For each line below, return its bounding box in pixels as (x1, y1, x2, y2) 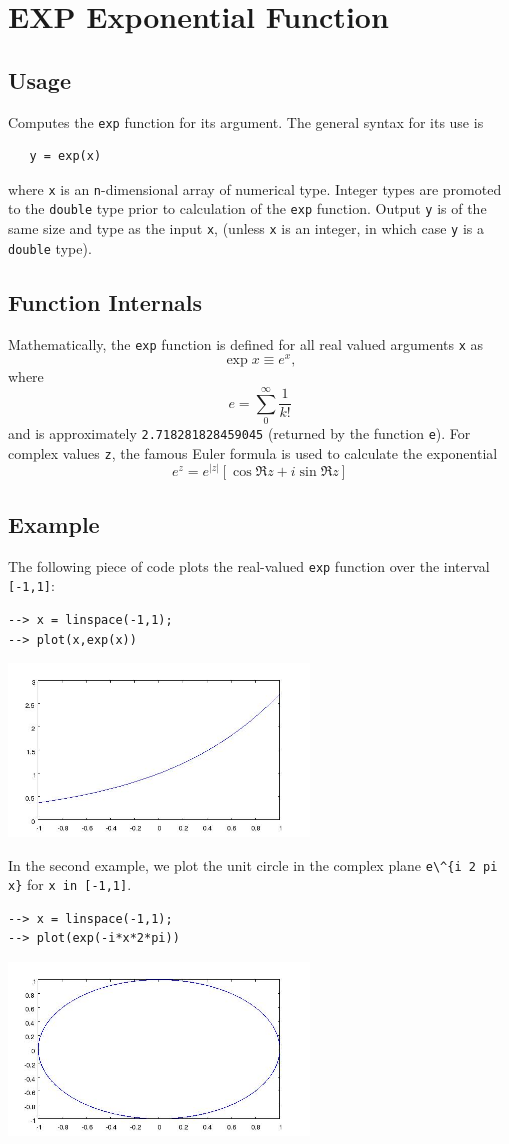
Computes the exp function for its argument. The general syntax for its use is (8, 111, 484, 132)
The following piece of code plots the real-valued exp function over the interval (8, 555, 490, 576)
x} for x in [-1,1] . (8, 874, 132, 895)
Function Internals (8, 286, 203, 317)
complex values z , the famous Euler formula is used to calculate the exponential (8, 442, 498, 463)
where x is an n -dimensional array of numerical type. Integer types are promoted (8, 178, 502, 199)
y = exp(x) (29, 149, 102, 164)
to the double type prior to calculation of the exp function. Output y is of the (8, 198, 487, 219)
